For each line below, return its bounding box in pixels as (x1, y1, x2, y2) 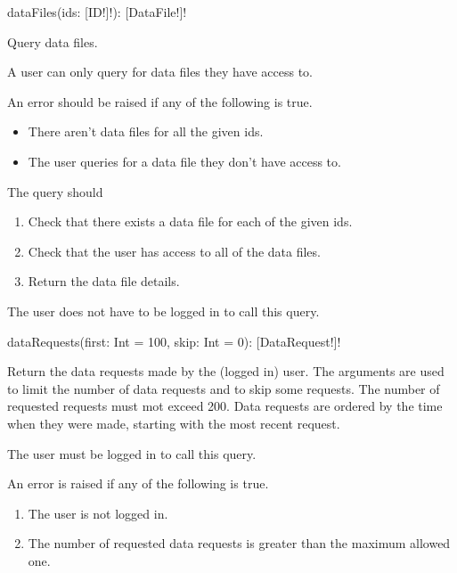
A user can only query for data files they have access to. (7, 62, 313, 81)
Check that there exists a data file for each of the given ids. (28, 212, 353, 231)
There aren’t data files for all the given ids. (28, 122, 264, 141)
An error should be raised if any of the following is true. (7, 92, 313, 111)
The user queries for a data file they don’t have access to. (28, 151, 341, 170)
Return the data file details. (28, 272, 180, 291)
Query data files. (7, 32, 98, 51)
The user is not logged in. (28, 503, 168, 522)
